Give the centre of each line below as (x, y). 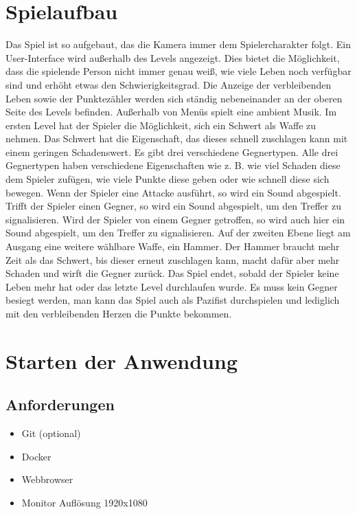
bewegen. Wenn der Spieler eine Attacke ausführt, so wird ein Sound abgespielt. (173, 192)
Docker (36, 456)
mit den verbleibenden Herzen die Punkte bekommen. (119, 313)
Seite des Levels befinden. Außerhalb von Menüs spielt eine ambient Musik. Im (171, 112)
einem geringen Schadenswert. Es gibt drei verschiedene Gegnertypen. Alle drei (172, 152)
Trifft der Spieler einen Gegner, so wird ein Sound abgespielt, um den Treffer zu (173, 206)
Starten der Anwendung (122, 360)
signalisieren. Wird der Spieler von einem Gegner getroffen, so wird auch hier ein (175, 219)
